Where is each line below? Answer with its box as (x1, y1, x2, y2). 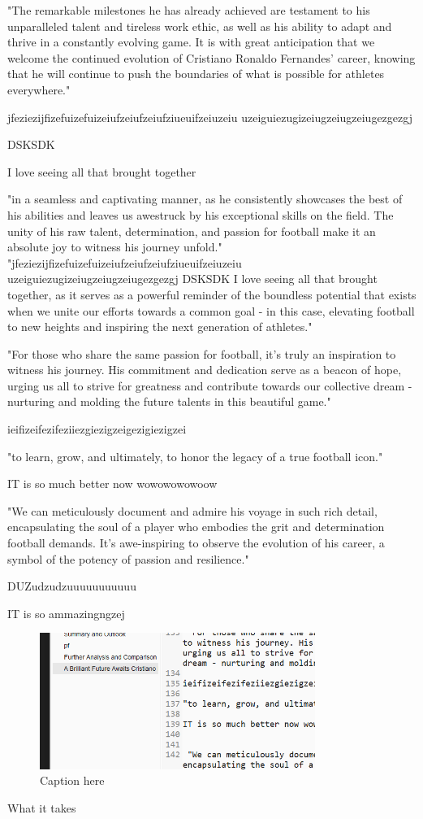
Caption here (40, 772, 105, 789)
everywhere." (7, 81, 71, 98)
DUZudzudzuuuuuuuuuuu (7, 577, 136, 595)
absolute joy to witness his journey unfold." (7, 238, 222, 255)
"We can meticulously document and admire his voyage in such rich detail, (7, 502, 378, 519)
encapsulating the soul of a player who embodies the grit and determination (7, 518, 385, 535)
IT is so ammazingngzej (7, 604, 125, 621)
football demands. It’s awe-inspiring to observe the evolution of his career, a (7, 534, 385, 551)
